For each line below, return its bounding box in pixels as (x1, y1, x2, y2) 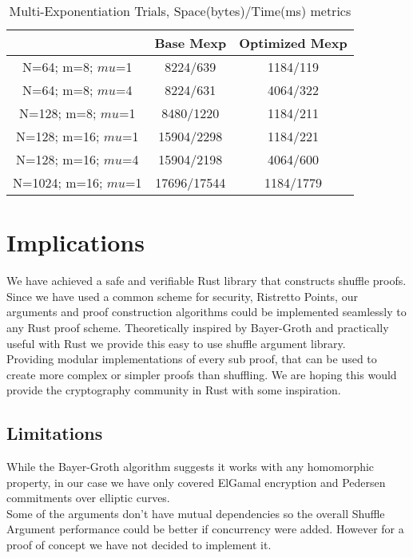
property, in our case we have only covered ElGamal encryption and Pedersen (6, 473, 386, 490)
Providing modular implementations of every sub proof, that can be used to (6, 350, 377, 367)
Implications (6, 226, 145, 259)
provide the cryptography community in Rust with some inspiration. (6, 382, 341, 398)
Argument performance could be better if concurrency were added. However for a (6, 520, 404, 537)
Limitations (6, 421, 103, 445)
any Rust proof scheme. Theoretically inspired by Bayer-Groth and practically (6, 319, 389, 335)
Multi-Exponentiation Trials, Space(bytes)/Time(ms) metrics (9, 2, 351, 20)
